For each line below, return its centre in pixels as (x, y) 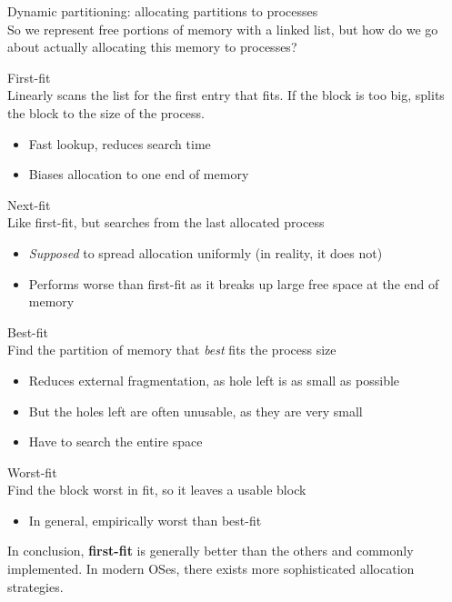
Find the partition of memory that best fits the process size (172, 350)
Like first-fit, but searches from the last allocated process (166, 222)
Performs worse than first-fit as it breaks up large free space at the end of (234, 283)
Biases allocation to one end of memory (139, 174)
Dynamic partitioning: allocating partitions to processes (163, 11)
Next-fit (29, 204)
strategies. (35, 586)
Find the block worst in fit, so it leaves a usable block (157, 490)
